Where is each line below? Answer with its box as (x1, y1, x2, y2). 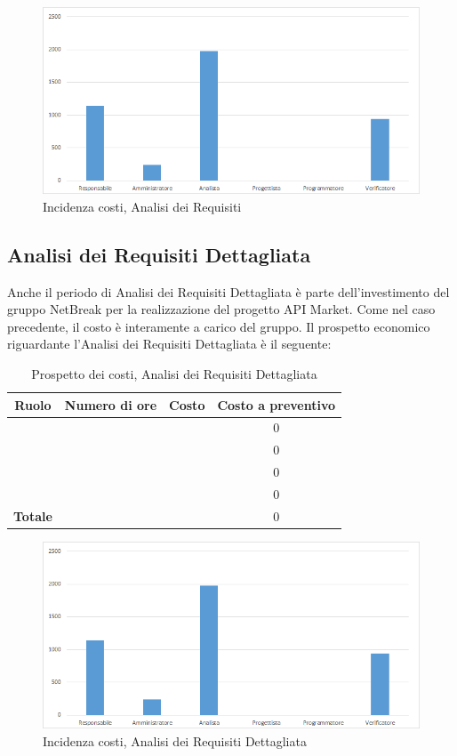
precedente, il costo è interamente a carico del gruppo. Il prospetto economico (7, 317, 430, 335)
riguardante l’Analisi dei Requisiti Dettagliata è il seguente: (7, 334, 332, 353)
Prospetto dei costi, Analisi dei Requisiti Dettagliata (31, 365, 317, 383)
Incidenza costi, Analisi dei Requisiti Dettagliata (43, 731, 307, 750)
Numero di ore (64, 395, 157, 414)
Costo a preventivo (217, 395, 336, 414)
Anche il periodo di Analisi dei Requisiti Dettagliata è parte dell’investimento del (7, 282, 450, 301)
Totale (13, 506, 52, 525)
